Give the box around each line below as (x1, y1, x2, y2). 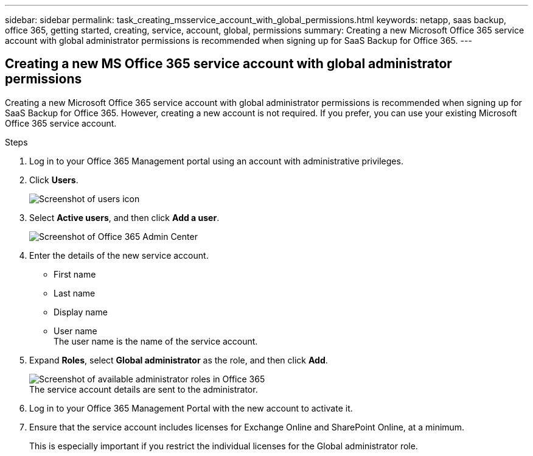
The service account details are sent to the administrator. (29, 384, 258, 395)
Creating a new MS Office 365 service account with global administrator (5, 56, 452, 72)
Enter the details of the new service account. (29, 250, 209, 261)
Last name (54, 287, 96, 298)
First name (54, 268, 96, 279)
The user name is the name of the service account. (54, 335, 258, 346)
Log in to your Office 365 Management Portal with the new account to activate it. (29, 402, 353, 413)
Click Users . (29, 174, 78, 185)
